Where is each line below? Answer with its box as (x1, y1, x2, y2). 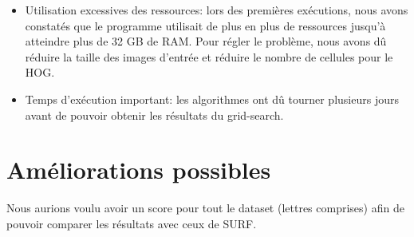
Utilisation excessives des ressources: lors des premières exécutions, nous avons (25, 2, 408, 18)
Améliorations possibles (6, 153, 271, 186)
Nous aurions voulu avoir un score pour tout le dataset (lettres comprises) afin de (6, 199, 404, 216)
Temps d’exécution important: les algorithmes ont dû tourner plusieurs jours (25, 90, 399, 107)
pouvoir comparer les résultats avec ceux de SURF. (6, 215, 257, 231)
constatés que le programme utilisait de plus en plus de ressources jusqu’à (25, 17, 386, 34)
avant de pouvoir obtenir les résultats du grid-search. (25, 106, 284, 123)
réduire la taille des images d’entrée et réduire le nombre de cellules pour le (25, 48, 393, 65)
